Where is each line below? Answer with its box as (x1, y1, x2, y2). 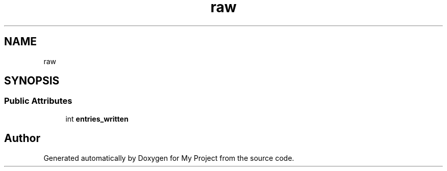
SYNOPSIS (4, 74, 60, 88)
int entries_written (65, 114, 129, 123)
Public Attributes (4, 96, 72, 106)
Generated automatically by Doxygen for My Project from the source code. (43, 153, 294, 162)
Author (4, 132, 40, 145)
